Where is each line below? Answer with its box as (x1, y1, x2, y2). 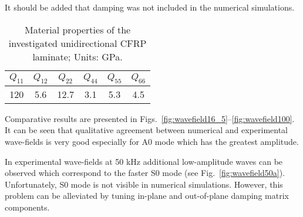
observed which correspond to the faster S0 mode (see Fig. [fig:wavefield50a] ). (5, 167, 285, 179)
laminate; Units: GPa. (32, 49, 123, 63)
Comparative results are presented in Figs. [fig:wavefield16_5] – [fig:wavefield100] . (5, 112, 295, 124)
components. (5, 201, 50, 213)
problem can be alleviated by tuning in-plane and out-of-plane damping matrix (5, 189, 289, 202)
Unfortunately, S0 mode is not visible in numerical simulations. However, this (5, 178, 283, 190)
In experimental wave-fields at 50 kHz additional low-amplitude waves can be (5, 155, 283, 167)
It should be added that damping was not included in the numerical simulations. (5, 1, 295, 13)
